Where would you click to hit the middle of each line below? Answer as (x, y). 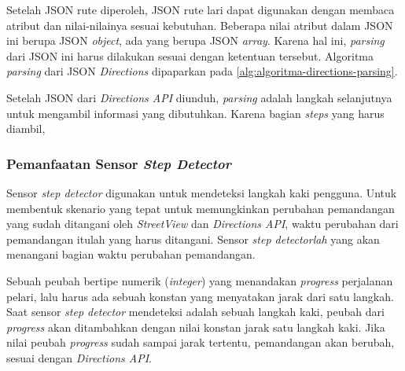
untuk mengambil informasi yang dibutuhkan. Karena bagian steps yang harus (195, 113)
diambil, (26, 129)
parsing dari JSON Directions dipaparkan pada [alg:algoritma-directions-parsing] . (202, 71)
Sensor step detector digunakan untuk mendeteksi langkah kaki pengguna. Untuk (202, 192)
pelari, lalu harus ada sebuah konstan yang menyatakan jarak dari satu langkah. (200, 296)
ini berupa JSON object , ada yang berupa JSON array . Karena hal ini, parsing (195, 40)
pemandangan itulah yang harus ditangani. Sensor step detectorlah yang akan (193, 239)
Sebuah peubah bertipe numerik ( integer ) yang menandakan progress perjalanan (200, 280)
